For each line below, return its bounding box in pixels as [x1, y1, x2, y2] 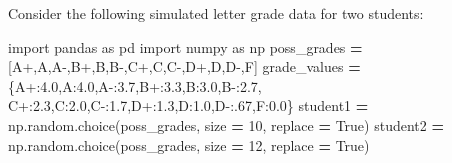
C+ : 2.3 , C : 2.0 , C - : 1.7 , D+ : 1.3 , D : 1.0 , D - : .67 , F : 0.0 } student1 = [8, 95, 369, 116]
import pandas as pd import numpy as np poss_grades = [8, 36, 363, 57]
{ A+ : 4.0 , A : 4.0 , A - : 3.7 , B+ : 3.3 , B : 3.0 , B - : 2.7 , [8, 75, 262, 96]
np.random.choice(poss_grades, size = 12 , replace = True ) [8, 134, 370, 155]
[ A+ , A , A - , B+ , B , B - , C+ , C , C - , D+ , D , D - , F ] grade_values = [8, 56, 361, 77]
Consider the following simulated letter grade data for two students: [8, 3, 424, 23]
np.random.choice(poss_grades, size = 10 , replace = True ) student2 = [8, 114, 444, 135]
